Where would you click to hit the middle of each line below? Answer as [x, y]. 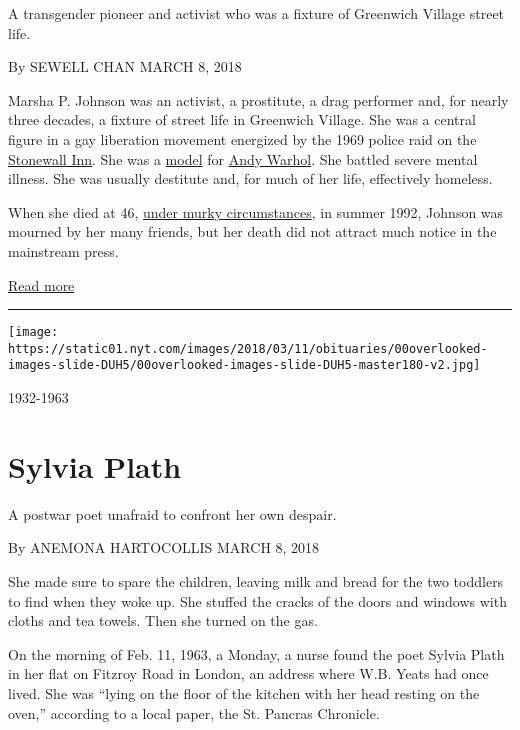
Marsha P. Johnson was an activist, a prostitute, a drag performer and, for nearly [258, 99]
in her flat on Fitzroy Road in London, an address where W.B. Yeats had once [248, 673]
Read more [41, 284]
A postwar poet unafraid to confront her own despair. [172, 513]
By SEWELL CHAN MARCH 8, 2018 [125, 66]
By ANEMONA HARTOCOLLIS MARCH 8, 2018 [164, 547]
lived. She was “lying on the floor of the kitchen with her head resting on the [244, 692]
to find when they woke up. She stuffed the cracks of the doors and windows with [257, 600]
